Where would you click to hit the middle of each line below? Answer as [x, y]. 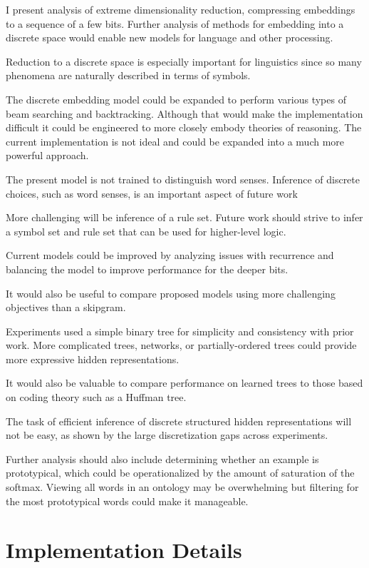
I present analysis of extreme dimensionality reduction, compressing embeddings [181, 9]
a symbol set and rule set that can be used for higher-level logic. [146, 231]
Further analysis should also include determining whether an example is [162, 458]
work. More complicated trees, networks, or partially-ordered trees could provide [181, 345]
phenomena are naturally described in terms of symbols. [128, 75]
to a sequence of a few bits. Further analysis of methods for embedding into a [175, 23]
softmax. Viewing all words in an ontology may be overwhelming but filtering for [182, 487]
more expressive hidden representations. [93, 359]
